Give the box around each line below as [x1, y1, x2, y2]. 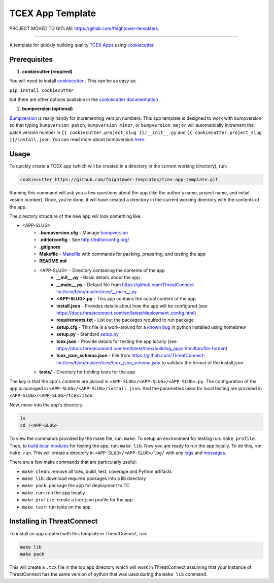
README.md [39, 258, 67, 264]
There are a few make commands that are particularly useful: [9, 459, 137, 465]
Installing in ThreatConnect [9, 517, 98, 526]
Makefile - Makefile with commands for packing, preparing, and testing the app [39, 251, 206, 257]
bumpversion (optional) [22, 106, 73, 112]
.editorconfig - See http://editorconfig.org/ [39, 236, 129, 243]
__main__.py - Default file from [56, 282, 121, 288]
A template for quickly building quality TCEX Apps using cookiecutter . [9, 42, 155, 48]
